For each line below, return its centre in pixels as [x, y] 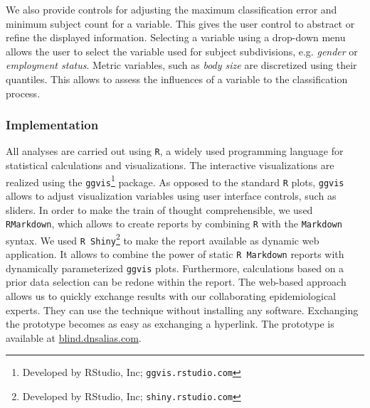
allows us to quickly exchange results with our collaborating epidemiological [171, 296]
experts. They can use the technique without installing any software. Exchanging [182, 310]
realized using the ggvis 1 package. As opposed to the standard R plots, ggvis [175, 181]
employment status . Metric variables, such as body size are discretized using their [181, 65]
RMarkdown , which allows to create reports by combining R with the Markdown [174, 224]
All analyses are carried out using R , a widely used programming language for [175, 151]
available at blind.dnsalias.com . [74, 337]
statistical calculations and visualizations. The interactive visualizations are [170, 165]
